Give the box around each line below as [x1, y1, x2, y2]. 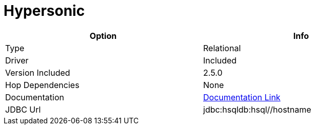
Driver [5, 55, 29, 66]
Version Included [5, 67, 70, 78]
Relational [203, 42, 241, 53]
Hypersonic [4, 2, 85, 19]
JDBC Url [5, 104, 41, 115]
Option [89, 30, 117, 41]
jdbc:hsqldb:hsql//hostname [203, 104, 311, 115]
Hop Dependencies [5, 79, 80, 90]
